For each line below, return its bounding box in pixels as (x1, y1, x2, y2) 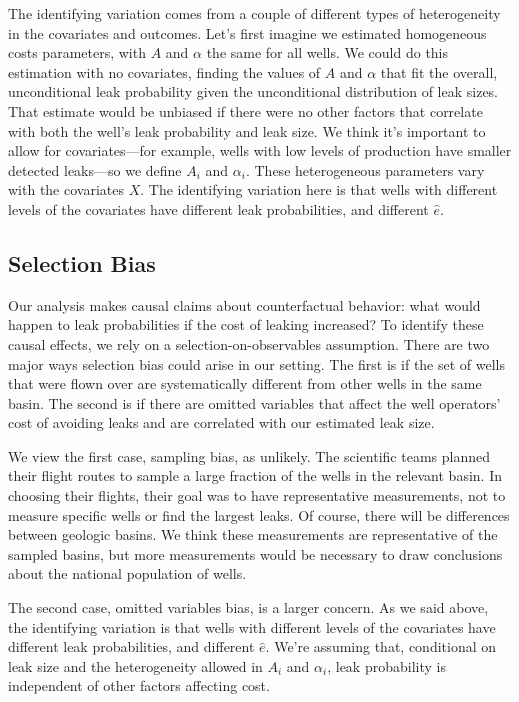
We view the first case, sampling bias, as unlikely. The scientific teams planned (8, 445, 490, 466)
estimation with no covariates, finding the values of (8, 61, 321, 82)
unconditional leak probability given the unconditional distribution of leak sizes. (8, 81, 499, 102)
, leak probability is (327, 655, 446, 676)
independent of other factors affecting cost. (8, 675, 270, 696)
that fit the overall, (380, 61, 498, 82)
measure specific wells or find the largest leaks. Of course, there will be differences (8, 504, 510, 525)
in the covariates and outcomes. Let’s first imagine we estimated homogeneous (8, 22, 487, 43)
